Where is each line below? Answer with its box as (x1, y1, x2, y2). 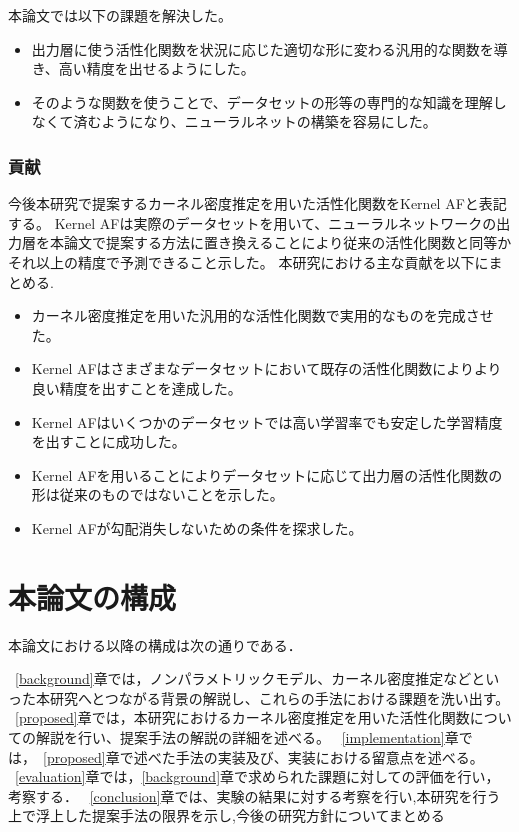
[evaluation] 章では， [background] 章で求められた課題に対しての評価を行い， (15, 766, 500, 787)
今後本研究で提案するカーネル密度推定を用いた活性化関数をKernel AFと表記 (8, 193, 507, 214)
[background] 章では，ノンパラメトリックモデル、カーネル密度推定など (15, 668, 472, 689)
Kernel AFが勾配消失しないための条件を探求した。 (31, 517, 363, 538)
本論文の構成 (8, 576, 177, 617)
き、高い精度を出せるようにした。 (31, 58, 255, 79)
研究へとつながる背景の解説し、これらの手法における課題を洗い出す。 (49, 687, 510, 708)
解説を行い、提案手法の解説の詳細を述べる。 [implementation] (35, 727, 445, 747)
